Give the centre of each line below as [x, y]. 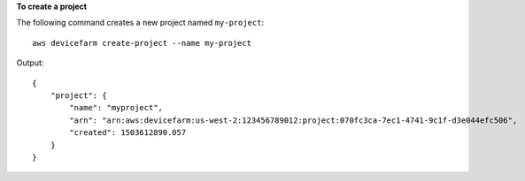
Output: [30, 63]
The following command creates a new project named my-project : [140, 23]
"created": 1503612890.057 [128, 133]
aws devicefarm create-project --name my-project [142, 43]
